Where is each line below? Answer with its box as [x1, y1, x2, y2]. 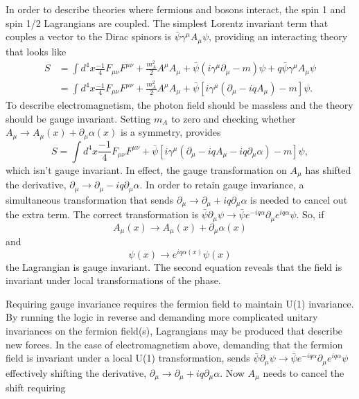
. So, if [296, 207, 324, 222]
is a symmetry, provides [121, 125, 221, 139]
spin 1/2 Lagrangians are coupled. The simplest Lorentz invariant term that [6, 15, 329, 30]
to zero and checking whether [171, 111, 296, 125]
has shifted [305, 162, 351, 177]
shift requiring [6, 380, 66, 395]
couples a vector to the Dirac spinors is [6, 29, 171, 44]
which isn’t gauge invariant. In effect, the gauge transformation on [6, 162, 287, 177]
